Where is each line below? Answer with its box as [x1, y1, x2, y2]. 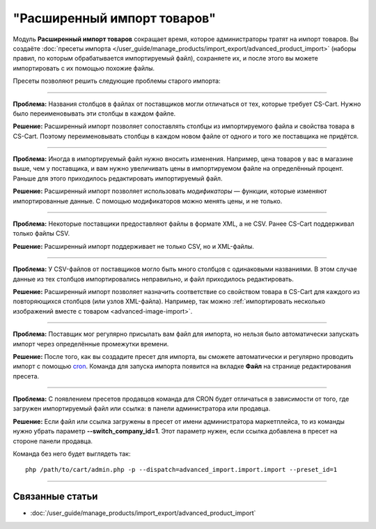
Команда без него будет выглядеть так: [13, 450, 131, 458]
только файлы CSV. [13, 229, 70, 238]
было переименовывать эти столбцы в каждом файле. [13, 109, 176, 118]
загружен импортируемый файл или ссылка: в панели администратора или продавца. [13, 404, 271, 413]
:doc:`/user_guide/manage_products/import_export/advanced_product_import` [30, 509, 256, 517]
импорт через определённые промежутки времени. [13, 339, 169, 348]
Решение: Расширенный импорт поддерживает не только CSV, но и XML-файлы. [13, 242, 254, 250]
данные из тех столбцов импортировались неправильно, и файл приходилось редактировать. [13, 275, 294, 283]
